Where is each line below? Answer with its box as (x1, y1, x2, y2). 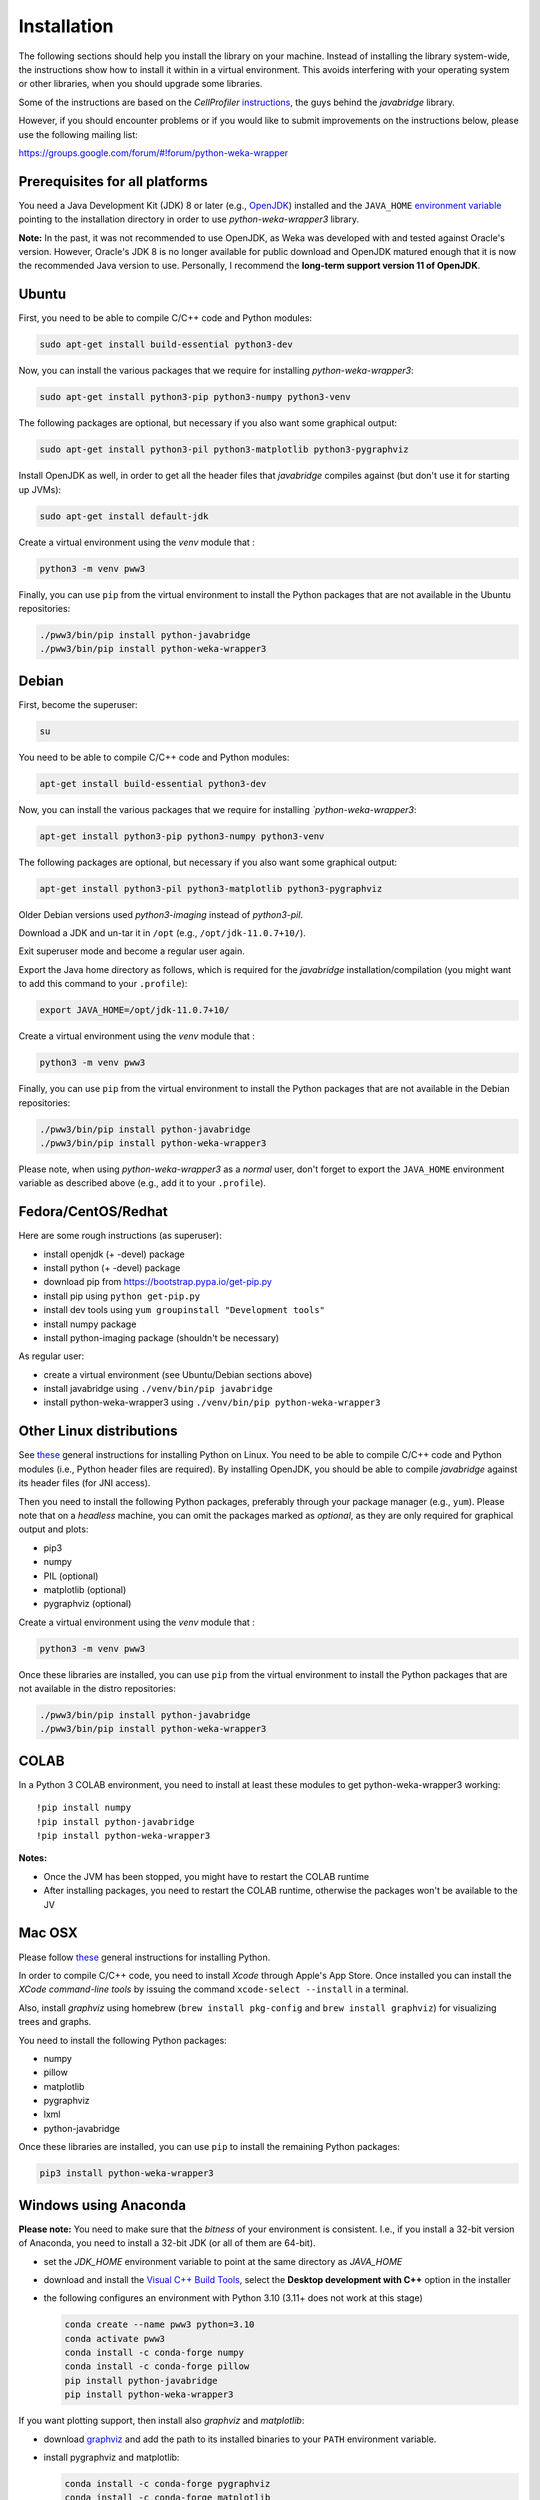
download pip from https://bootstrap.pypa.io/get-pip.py (43, 1276, 272, 1288)
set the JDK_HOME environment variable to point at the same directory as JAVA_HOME (43, 2255, 403, 2267)
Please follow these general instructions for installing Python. (18, 1951, 271, 1963)
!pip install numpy (36, 1802, 132, 1814)
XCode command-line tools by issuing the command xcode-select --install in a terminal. (18, 1983, 409, 1995)
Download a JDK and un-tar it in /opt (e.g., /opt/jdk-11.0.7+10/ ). (18, 927, 307, 939)
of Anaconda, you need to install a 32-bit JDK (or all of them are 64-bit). (18, 2237, 316, 2249)
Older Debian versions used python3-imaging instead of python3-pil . (18, 908, 304, 920)
